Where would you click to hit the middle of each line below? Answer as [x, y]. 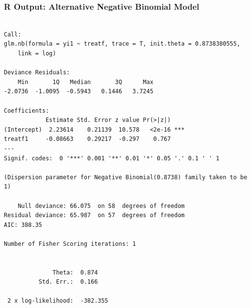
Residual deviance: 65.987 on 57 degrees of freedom [94, 215]
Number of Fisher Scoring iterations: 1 [70, 244]
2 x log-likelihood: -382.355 [58, 301]
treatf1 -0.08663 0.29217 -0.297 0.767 [87, 139]
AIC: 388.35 [23, 225]
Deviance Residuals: [37, 73]
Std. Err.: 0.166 [68, 282]
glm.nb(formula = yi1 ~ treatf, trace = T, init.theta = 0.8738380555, [122, 44]
